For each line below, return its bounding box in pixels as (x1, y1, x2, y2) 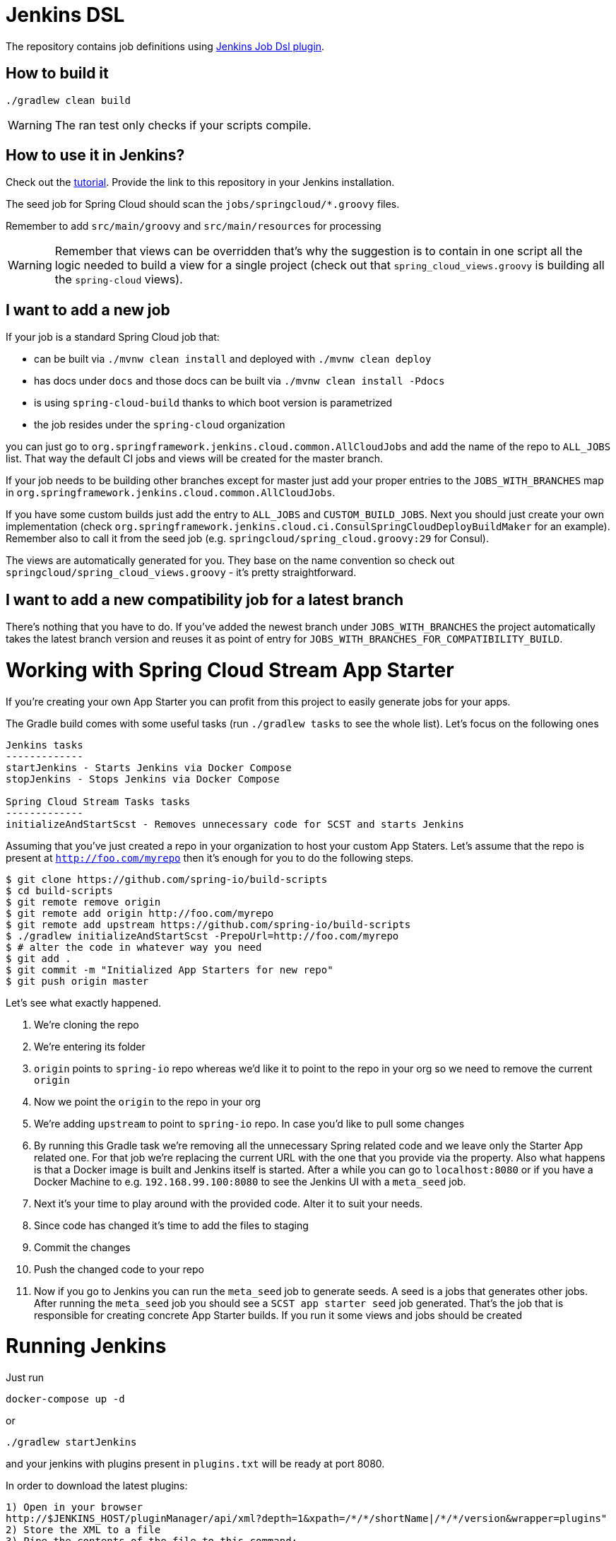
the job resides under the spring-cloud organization (34, 418, 285, 431)
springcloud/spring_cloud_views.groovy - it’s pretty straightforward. (6, 566, 357, 579)
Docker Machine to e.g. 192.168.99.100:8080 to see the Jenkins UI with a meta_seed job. (34, 1175, 466, 1188)
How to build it (6, 64, 109, 83)
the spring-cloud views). (54, 272, 183, 287)
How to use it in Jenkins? (6, 146, 185, 165)
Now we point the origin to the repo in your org (34, 1095, 261, 1108)
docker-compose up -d (6, 1393, 125, 1405)
